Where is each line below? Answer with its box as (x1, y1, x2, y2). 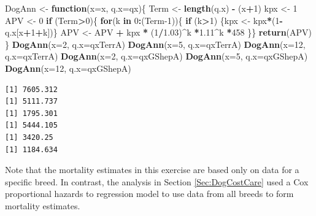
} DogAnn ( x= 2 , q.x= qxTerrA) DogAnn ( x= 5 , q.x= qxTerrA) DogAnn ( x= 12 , (5, 37, 306, 50)
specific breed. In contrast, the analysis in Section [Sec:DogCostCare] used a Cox (5, 175, 309, 188)
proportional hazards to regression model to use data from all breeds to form (5, 187, 294, 200)
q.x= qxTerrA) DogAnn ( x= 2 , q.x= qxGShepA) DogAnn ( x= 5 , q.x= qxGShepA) (5, 50, 308, 63)
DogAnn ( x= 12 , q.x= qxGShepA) (5, 61, 131, 74)
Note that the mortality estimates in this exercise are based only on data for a (5, 163, 299, 176)
